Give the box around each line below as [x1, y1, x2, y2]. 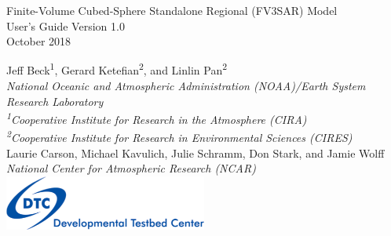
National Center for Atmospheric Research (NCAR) [6, 160, 256, 176]
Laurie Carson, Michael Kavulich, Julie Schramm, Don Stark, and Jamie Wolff [6, 144, 385, 161]
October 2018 [6, 33, 71, 49]
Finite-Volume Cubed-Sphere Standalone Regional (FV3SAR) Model [6, 2, 338, 18]
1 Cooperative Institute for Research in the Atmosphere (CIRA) [6, 109, 307, 127]
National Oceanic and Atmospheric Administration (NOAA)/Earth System [6, 78, 366, 94]
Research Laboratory [6, 93, 104, 109]
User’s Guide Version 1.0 [6, 17, 125, 34]
